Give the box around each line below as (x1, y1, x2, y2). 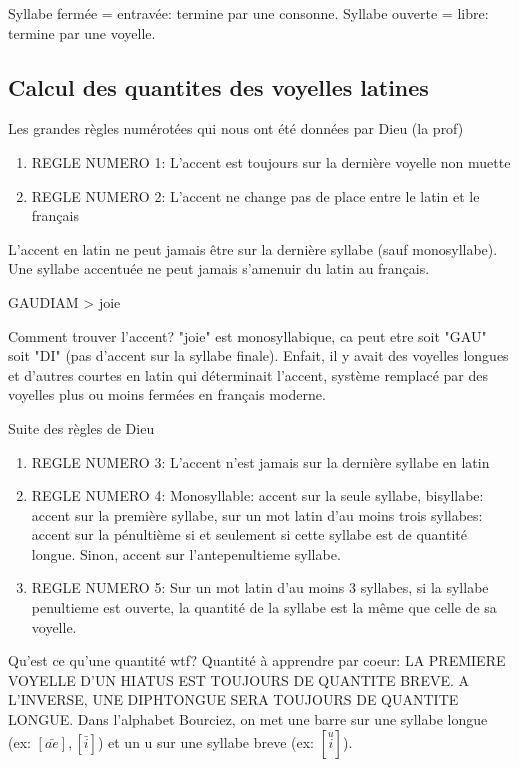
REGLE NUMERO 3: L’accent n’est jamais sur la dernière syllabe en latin (31, 451, 490, 472)
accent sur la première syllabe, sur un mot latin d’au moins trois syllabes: (31, 504, 483, 525)
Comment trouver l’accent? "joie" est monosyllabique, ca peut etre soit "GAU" (8, 325, 487, 346)
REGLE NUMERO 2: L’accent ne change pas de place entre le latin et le (31, 185, 480, 206)
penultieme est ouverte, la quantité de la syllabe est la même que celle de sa (31, 597, 497, 618)
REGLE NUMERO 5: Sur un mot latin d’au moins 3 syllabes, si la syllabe (31, 577, 489, 598)
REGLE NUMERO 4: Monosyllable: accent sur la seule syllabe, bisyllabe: (31, 485, 484, 506)
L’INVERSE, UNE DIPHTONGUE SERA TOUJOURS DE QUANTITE (8, 689, 459, 710)
